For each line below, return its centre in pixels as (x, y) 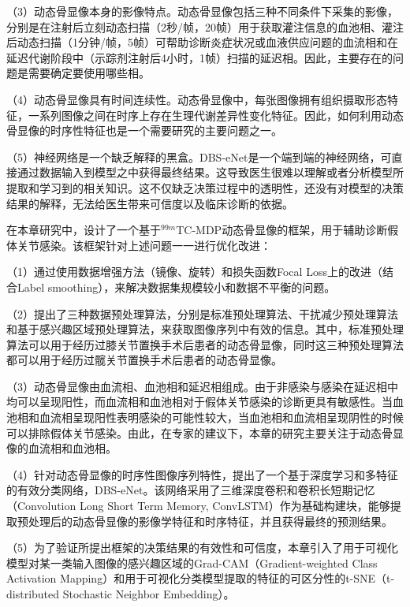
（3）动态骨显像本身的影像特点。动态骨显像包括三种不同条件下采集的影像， (202, 11)
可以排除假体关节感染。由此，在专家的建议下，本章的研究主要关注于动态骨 (199, 432)
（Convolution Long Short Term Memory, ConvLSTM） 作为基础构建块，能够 (198, 506)
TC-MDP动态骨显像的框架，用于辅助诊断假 (287, 230)
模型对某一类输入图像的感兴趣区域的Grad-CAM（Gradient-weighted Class (192, 562)
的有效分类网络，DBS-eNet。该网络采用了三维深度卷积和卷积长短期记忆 (191, 490)
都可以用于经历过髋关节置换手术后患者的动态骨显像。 (144, 360)
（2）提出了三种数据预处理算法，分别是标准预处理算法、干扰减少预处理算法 (202, 313)
